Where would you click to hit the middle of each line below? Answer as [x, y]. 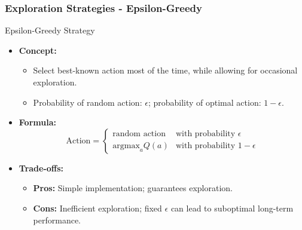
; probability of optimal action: [205, 102]
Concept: [38, 50]
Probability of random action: [88, 102]
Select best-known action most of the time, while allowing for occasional [165, 70]
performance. [57, 220]
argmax [126, 146]
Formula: [37, 122]
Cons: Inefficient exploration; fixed [97, 208]
